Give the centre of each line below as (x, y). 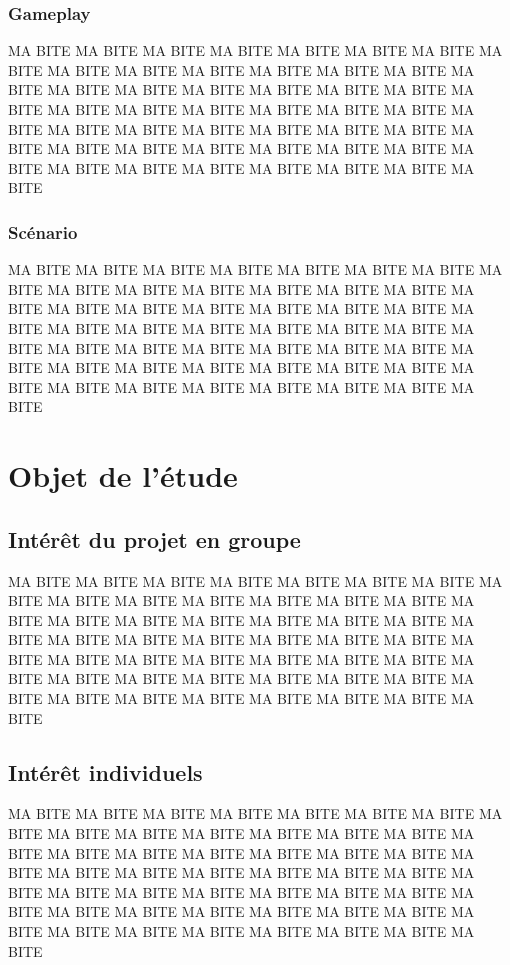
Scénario (43, 231)
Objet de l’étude (123, 475)
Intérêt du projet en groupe (154, 538)
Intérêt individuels (105, 771)
